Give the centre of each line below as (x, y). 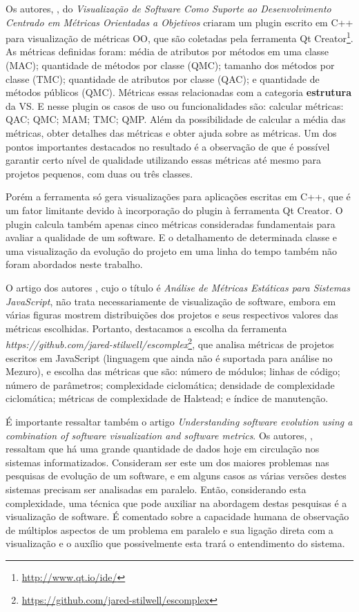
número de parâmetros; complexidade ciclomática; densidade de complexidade (170, 384)
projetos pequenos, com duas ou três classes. (99, 173)
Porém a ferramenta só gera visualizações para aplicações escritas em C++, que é (178, 197)
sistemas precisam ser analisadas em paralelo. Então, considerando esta (156, 489)
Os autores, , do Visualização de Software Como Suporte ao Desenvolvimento (168, 8)
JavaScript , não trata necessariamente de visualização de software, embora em (171, 301)
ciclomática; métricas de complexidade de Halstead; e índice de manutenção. (167, 398)
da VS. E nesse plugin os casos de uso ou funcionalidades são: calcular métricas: (175, 105)
